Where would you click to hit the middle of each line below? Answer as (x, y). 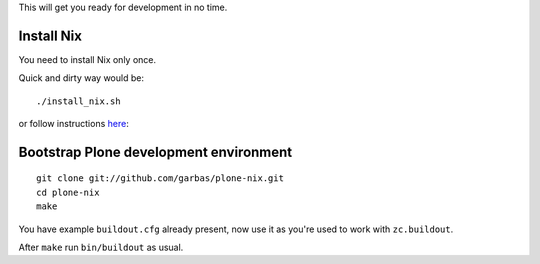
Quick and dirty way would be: (81, 78)
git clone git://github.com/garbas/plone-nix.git (160, 178)
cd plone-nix (68, 192)
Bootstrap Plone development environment (155, 151)
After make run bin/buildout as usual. (101, 247)
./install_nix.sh (78, 101)
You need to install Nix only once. (87, 59)
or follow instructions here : (73, 124)
